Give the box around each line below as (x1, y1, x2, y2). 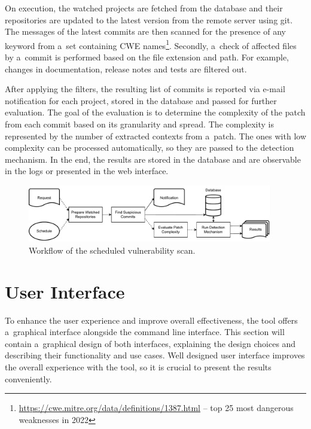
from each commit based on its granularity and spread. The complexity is (5, 118, 275, 130)
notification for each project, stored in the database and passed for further (5, 94, 277, 107)
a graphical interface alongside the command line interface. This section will (5, 325, 285, 338)
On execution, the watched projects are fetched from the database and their (5, 2, 283, 14)
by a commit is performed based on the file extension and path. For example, (5, 51, 289, 63)
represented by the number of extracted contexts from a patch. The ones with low (5, 129, 306, 142)
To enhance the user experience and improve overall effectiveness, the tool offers (5, 314, 298, 326)
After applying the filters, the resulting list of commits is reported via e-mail (5, 83, 285, 95)
